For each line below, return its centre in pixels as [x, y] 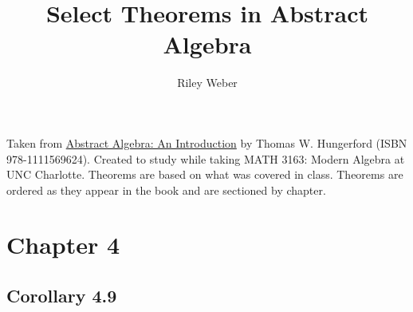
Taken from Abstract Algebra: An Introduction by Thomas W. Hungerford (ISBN [207, 142]
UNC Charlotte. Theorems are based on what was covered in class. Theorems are [205, 174]
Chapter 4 [63, 245]
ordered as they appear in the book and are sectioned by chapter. [166, 190]
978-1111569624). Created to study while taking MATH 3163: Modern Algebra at [206, 158]
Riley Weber [207, 83]
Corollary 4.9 [62, 296]
